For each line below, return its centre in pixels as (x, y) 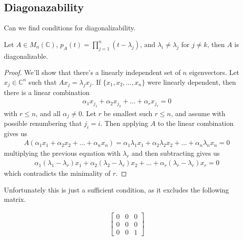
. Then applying (124, 123)
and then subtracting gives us (176, 153)
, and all (48, 113)
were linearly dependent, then (192, 82)
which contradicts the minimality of (57, 173)
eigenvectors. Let (214, 72)
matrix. (15, 199)
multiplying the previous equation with (62, 153)
